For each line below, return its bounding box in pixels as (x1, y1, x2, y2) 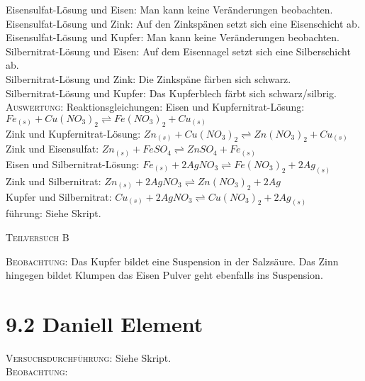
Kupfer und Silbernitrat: (6, 189, 112, 204)
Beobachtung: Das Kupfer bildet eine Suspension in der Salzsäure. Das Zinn (6, 253, 339, 268)
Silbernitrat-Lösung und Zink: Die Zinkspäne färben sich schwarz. (6, 71, 291, 86)
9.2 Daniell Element (6, 309, 203, 338)
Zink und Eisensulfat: (6, 141, 99, 156)
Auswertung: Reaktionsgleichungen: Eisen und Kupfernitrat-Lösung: (6, 99, 305, 114)
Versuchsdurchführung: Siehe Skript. (6, 350, 172, 365)
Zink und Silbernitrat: (6, 173, 101, 188)
